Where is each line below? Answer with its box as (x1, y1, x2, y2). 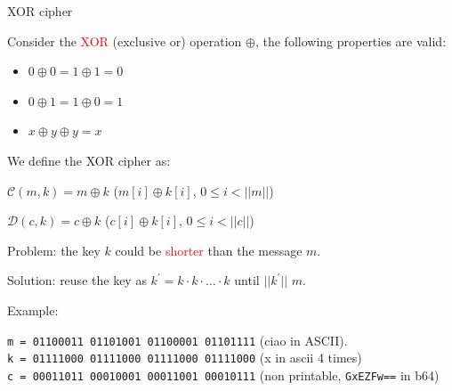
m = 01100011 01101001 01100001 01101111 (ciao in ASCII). (7, 330, 348, 349)
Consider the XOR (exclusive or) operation (7, 31, 242, 50)
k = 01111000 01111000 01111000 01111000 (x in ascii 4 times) (7, 348, 362, 367)
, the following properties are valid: (254, 31, 447, 50)
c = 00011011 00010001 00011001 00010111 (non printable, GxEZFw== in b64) (7, 365, 440, 384)
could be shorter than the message (115, 240, 303, 259)
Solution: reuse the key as (7, 271, 147, 289)
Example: (7, 300, 59, 319)
